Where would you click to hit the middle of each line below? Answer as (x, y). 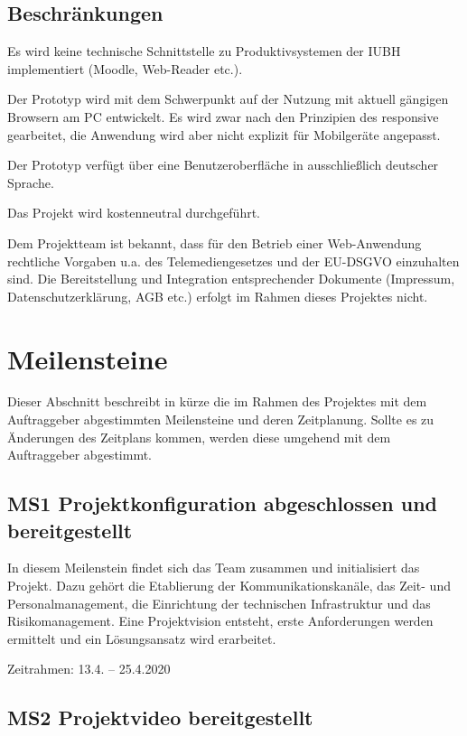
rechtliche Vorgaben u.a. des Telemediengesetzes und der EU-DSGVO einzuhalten (233, 261)
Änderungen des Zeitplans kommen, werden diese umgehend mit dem (199, 437)
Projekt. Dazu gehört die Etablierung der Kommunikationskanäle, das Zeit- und (229, 586)
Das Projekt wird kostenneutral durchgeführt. (134, 213)
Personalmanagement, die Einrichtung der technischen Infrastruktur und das (219, 603)
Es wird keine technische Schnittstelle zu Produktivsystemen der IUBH (204, 51)
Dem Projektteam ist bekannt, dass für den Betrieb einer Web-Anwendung (215, 242)
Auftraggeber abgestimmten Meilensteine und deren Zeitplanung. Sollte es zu (221, 419)
